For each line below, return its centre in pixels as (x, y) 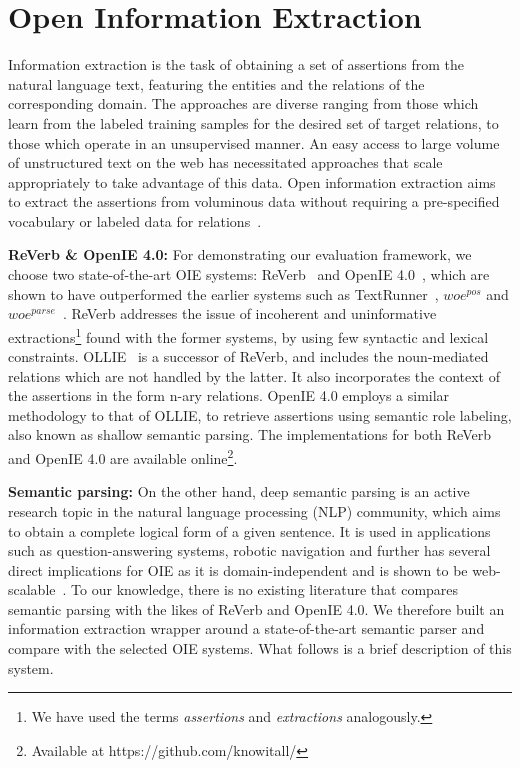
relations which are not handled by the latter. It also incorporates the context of (254, 375)
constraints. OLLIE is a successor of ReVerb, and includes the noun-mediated (248, 356)
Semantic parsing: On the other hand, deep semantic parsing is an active (239, 491)
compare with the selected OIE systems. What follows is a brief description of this (260, 648)
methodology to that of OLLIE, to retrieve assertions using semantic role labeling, (260, 414)
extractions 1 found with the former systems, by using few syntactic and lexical (248, 335)
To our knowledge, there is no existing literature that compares (265, 589)
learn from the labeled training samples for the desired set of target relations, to (253, 122)
